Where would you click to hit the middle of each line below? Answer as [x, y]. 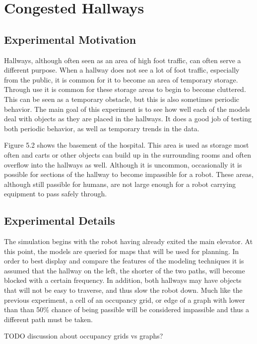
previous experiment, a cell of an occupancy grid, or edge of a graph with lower [125, 300]
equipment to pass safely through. [56, 194]
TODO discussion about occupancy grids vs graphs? [84, 336]
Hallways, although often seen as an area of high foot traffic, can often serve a [123, 60]
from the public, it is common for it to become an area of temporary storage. [121, 79]
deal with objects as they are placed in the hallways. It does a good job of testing [128, 119]
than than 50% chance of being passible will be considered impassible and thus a [127, 309]
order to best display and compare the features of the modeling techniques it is [124, 261]
